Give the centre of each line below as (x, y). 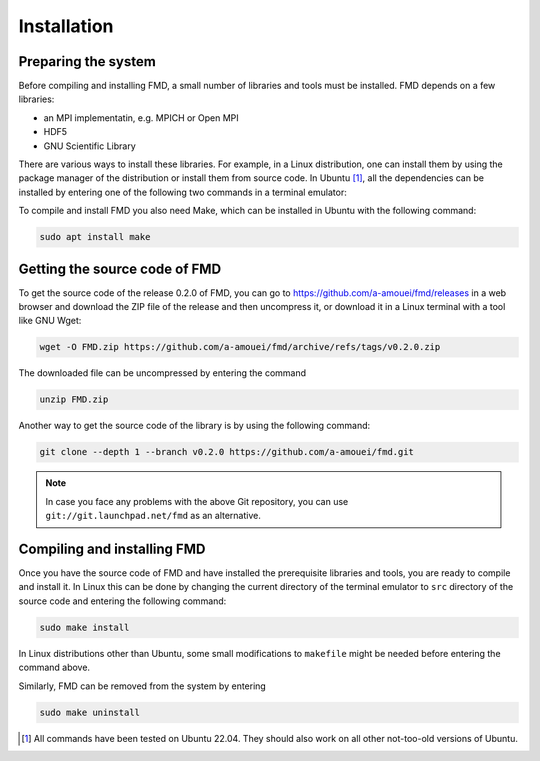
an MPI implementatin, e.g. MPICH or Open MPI (141, 117)
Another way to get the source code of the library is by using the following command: (194, 426)
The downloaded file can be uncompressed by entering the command (162, 373)
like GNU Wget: (50, 321)
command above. (54, 667)
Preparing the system (87, 61)
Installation (66, 26)
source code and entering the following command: (122, 601)
